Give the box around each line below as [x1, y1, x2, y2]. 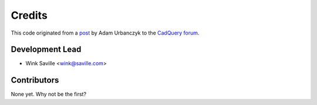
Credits [11, 9, 48, 22]
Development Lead [11, 45, 82, 55]
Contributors [11, 75, 59, 85]
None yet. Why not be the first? [11, 91, 87, 98]
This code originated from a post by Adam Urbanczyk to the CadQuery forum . [11, 29, 200, 36]
